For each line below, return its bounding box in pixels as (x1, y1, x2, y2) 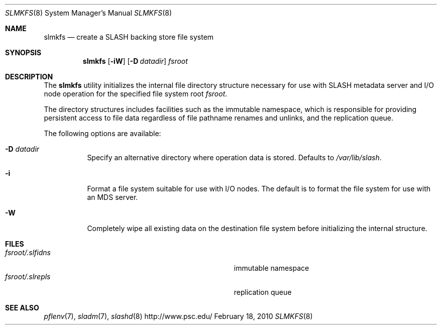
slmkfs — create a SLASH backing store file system (44, 33, 214, 41)
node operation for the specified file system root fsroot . (44, 89, 228, 98)
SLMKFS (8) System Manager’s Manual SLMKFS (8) (5, 9, 172, 17)
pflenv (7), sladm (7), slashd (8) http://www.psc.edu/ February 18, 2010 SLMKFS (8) (44, 312, 313, 320)
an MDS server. (87, 193, 138, 201)
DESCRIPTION (5, 72, 53, 81)
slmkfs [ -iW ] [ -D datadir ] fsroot (82, 57, 188, 65)
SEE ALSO (5, 303, 39, 312)
